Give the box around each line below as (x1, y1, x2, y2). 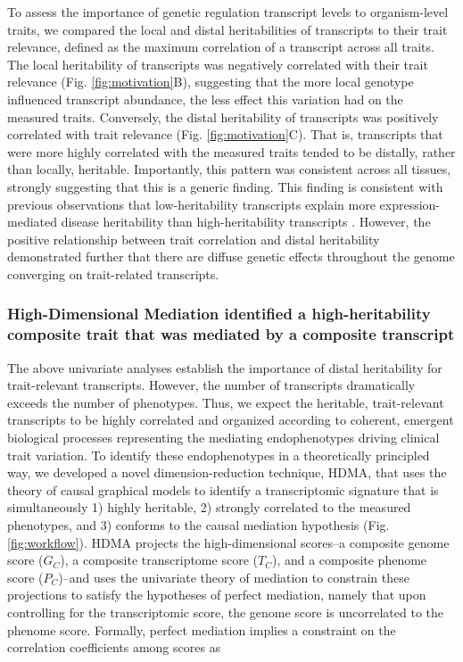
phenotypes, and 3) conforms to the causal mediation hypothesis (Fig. (7, 515, 390, 534)
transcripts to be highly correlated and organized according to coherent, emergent (7, 410, 454, 429)
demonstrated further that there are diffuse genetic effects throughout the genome (7, 247, 455, 266)
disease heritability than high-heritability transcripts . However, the (61, 212, 431, 231)
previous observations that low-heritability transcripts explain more (7, 194, 376, 213)
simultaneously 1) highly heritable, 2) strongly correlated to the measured (7, 498, 411, 517)
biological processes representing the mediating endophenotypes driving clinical (7, 428, 440, 447)
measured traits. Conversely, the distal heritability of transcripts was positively (7, 107, 439, 126)
